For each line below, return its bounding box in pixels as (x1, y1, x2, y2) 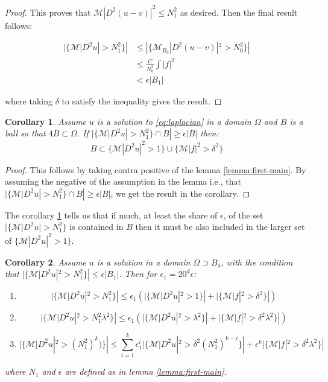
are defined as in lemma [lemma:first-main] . (65, 365, 227, 378)
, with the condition (221, 255, 293, 268)
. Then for (119, 267, 157, 280)
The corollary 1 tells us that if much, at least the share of (5, 208, 218, 221)
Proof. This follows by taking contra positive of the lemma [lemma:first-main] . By (5, 163, 306, 176)
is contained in (69, 220, 124, 233)
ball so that (5, 127, 46, 139)
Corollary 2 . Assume (5, 255, 86, 268)
